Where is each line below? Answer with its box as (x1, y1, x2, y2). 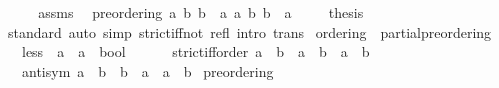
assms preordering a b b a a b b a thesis (38, 2, 364, 22)
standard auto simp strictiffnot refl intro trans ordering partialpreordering (7, 21, 492, 42)
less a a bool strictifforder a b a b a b (21, 41, 370, 62)
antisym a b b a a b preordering (21, 60, 274, 81)
